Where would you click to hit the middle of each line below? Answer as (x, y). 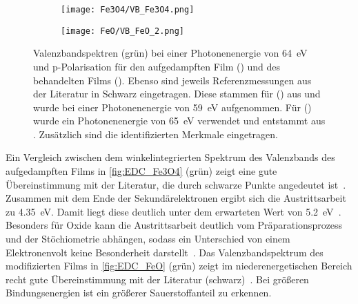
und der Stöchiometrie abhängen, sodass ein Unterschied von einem (148, 239)
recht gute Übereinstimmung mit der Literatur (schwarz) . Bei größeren (157, 279)
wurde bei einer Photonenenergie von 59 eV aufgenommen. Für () (172, 107)
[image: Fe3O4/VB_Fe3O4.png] (128, 10)
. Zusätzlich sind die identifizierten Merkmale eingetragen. (156, 134)
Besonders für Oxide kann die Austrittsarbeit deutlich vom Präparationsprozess (174, 225)
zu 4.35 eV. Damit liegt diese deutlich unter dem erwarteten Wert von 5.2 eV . (173, 211)
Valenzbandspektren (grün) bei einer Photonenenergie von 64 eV (170, 53)
